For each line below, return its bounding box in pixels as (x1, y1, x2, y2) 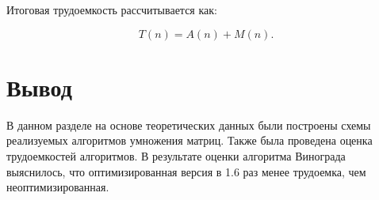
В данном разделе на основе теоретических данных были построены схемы (6, 116, 371, 133)
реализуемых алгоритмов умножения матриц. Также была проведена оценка (6, 132, 373, 149)
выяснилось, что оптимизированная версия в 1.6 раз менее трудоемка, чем (6, 163, 366, 179)
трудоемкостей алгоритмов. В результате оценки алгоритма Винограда (6, 147, 346, 164)
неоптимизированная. (6, 179, 109, 195)
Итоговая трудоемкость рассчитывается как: (6, 2, 217, 17)
